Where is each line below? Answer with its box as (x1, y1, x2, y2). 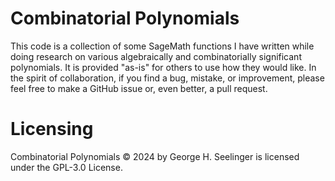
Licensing (10, 118, 94, 141)
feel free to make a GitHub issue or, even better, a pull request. (10, 82, 268, 94)
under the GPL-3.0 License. (10, 161, 123, 173)
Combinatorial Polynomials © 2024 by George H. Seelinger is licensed (10, 150, 300, 162)
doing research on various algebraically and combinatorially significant (10, 50, 302, 62)
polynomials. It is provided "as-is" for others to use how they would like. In (10, 61, 317, 73)
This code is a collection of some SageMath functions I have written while (10, 40, 315, 52)
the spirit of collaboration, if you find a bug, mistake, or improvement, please (10, 72, 325, 84)
